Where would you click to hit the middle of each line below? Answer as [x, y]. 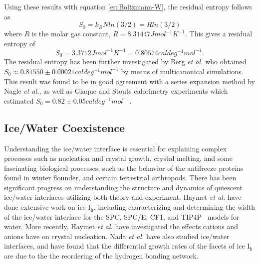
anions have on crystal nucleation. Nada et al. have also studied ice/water [117, 236]
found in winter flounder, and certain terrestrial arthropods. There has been [120, 178]
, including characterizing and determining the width [174, 207]
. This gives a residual [219, 34]
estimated [19, 100]
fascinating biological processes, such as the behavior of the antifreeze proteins [124, 168]
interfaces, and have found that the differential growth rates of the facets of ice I [127, 246]
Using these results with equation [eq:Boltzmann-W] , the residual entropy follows [128, 6]
